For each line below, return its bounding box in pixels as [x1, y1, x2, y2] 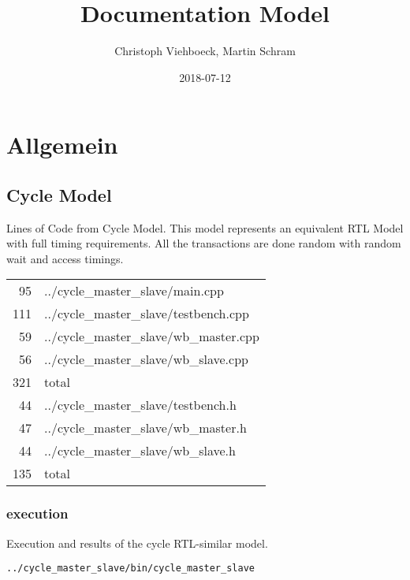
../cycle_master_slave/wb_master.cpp [44, 327, 259, 346]
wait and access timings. [6, 250, 124, 266]
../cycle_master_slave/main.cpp [44, 281, 224, 300]
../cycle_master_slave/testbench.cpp [44, 304, 249, 323]
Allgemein [6, 128, 118, 161]
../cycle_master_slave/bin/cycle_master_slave [6, 563, 255, 574]
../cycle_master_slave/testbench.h [44, 396, 237, 415]
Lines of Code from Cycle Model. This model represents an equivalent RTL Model [6, 219, 404, 236]
